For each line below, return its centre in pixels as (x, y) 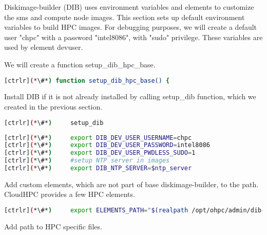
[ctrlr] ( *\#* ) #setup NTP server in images (87, 161)
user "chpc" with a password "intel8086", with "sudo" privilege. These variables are (133, 37)
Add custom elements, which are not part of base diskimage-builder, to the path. (131, 184)
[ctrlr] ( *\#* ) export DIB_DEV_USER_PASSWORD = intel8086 (107, 145)
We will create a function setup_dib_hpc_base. (80, 64)
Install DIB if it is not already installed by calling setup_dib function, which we (130, 96)
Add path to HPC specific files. (53, 226)
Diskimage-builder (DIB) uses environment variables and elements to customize (129, 7)
